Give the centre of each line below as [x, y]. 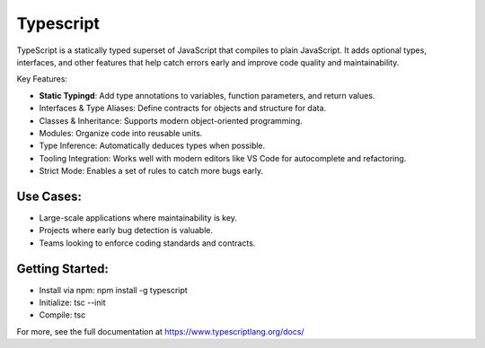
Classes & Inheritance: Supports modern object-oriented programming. [171, 120]
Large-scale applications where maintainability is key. [138, 217]
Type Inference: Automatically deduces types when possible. [152, 146]
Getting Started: [63, 269]
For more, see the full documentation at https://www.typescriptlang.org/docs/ [160, 331]
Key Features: [42, 79]
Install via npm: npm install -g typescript [113, 290]
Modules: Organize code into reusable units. [121, 133]
